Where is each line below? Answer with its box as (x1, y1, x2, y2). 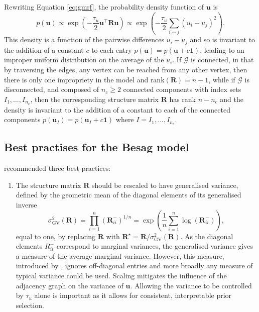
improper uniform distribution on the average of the (4, 54, 164, 65)
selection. (16, 299, 44, 310)
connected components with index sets (123, 84, 241, 94)
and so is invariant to (190, 34, 255, 45)
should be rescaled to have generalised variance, (91, 179, 238, 190)
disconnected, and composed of (4, 84, 99, 94)
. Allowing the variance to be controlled (130, 280, 252, 290)
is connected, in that (191, 54, 254, 65)
